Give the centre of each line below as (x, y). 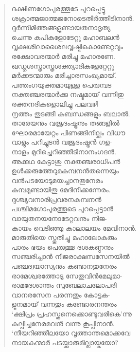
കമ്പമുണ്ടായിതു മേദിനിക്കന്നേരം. (61, 190)
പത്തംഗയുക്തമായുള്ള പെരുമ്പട (61, 84)
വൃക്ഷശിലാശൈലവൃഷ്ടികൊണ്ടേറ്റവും (67, 46)
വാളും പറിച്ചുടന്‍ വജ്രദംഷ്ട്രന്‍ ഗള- (62, 142)
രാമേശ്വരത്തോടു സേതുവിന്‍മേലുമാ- (67, 275)
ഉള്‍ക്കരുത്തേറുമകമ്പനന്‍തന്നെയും (65, 171)
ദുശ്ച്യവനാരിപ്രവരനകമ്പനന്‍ (56, 199)
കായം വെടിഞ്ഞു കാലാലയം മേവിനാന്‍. (74, 228)
